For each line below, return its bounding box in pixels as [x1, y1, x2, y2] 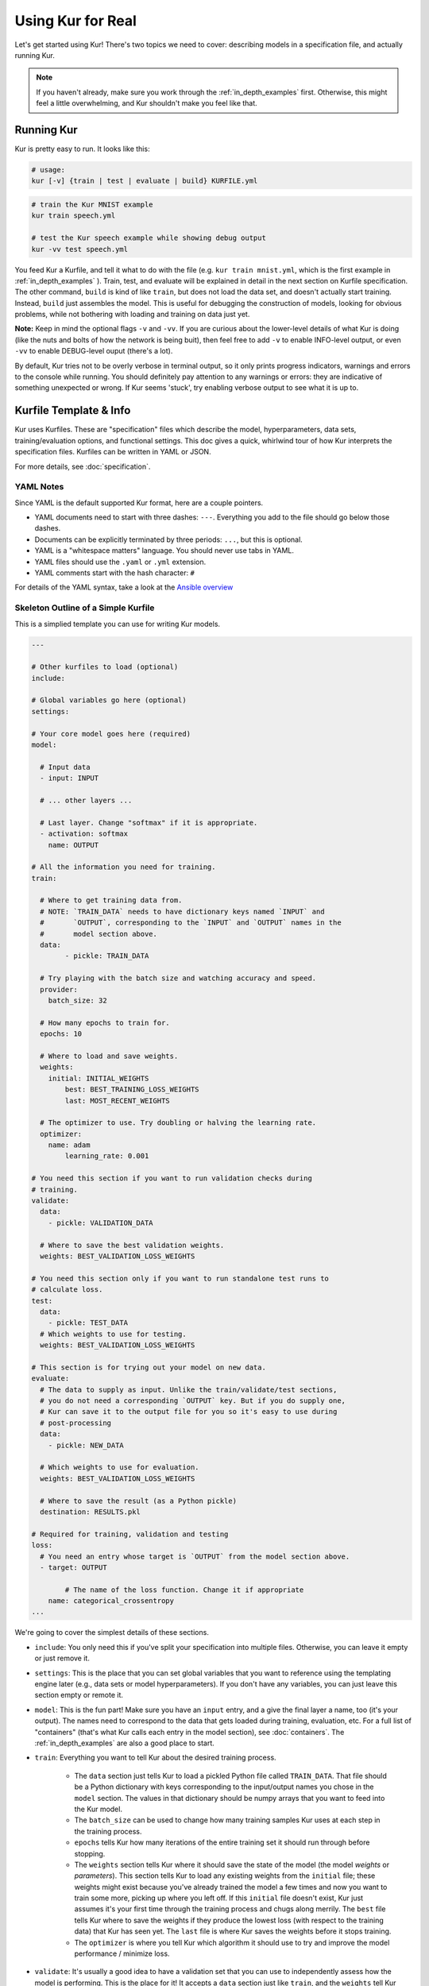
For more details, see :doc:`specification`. [14, 462, 151, 471]
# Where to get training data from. [40, 896, 183, 905]
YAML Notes [14, 481, 64, 493]
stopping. [74, 1849, 106, 1858]
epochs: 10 [40, 1030, 83, 1038]
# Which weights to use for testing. [40, 1329, 187, 1339]
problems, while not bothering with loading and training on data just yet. [14, 310, 250, 319]
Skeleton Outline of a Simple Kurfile [14, 602, 155, 613]
